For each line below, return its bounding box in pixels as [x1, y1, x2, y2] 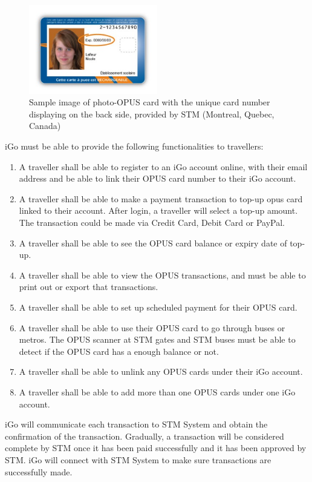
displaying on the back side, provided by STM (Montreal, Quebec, [29, 107, 275, 120]
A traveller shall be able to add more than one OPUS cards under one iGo [19, 385, 296, 398]
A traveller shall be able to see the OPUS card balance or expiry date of [19, 236, 287, 249]
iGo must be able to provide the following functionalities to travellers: [5, 140, 264, 153]
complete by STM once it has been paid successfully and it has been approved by [5, 441, 307, 454]
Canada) [29, 119, 61, 132]
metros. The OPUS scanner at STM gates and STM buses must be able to [19, 333, 296, 346]
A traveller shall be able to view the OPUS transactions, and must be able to [19, 268, 306, 281]
